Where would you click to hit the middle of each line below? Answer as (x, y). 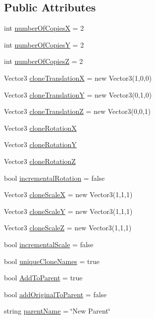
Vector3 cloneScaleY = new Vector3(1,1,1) (68, 211)
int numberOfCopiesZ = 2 (44, 61)
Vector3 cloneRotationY (40, 144)
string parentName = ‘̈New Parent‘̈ (57, 311)
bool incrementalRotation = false (54, 178)
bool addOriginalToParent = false (55, 294)
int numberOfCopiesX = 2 (44, 28)
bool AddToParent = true (43, 278)
